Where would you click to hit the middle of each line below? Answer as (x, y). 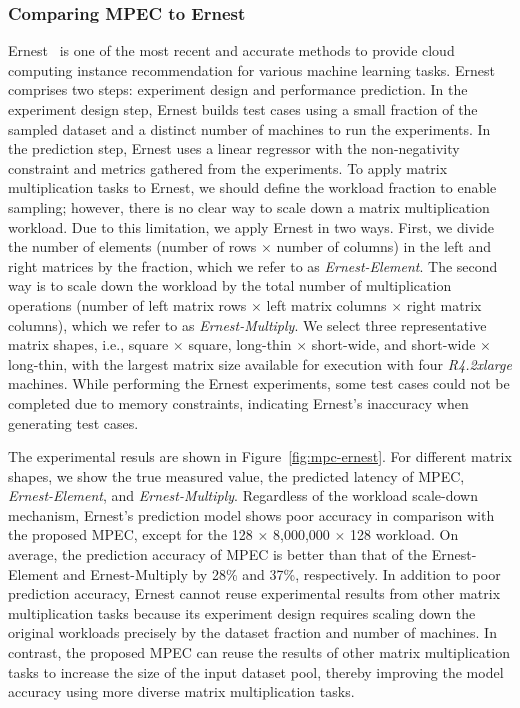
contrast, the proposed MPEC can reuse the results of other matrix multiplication (259, 652)
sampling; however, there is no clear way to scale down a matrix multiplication (249, 206)
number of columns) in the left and (384, 246)
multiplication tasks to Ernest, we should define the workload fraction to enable (252, 187)
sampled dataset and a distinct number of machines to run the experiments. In (249, 128)
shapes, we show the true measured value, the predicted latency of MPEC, (236, 475)
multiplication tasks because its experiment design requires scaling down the (242, 612)
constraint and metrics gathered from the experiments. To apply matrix (228, 167)
